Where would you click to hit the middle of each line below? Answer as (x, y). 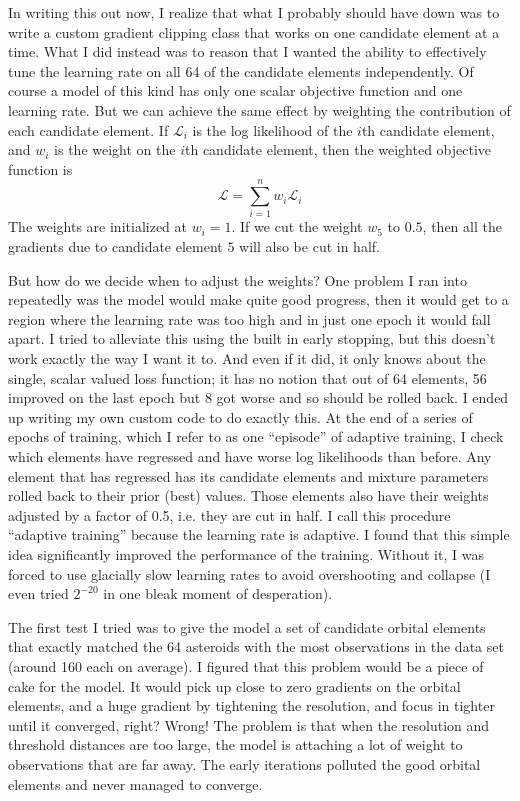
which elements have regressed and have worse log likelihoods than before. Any (250, 456)
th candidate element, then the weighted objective (338, 149)
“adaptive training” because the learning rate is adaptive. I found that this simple (259, 534)
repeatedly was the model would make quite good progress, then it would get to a (258, 299)
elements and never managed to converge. (135, 783)
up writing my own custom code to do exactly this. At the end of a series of (240, 416)
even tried (38, 593)
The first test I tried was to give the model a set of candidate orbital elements (247, 626)
